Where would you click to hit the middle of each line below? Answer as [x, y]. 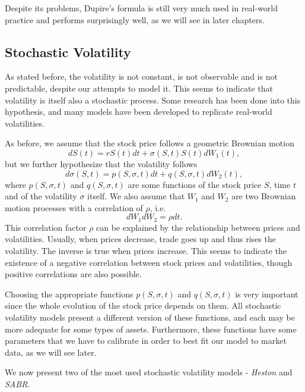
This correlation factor [46, 227]
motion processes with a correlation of [74, 207]
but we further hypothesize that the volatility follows [101, 163]
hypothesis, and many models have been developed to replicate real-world [139, 112]
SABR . [18, 383]
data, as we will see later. [51, 352]
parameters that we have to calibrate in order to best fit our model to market [146, 341]
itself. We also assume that [136, 196]
